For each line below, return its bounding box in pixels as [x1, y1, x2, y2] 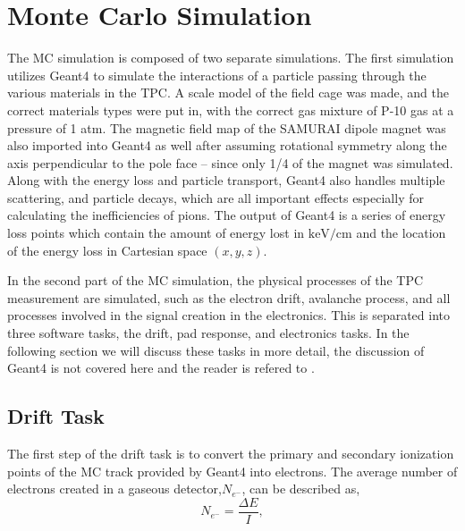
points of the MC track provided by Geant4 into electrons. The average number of [7, 461, 458, 480]
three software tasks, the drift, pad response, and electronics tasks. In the [7, 324, 410, 342]
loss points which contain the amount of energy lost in [7, 223, 305, 242]
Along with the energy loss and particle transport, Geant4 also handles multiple [7, 171, 445, 190]
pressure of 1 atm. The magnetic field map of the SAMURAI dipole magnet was [7, 118, 446, 137]
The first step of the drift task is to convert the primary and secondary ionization [7, 444, 454, 463]
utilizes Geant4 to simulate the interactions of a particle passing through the [7, 65, 427, 84]
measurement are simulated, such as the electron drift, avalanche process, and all [7, 288, 451, 307]
